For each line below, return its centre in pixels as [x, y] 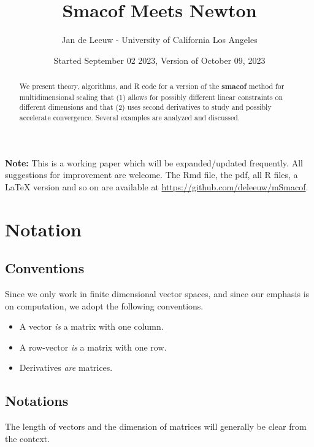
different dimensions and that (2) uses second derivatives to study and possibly [145, 107]
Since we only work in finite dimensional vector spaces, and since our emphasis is [157, 294]
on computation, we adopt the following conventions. [104, 305]
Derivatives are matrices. [66, 367]
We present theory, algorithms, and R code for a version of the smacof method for [152, 87]
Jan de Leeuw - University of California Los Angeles [159, 40]
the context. [28, 438]
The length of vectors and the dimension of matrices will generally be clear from [156, 426]
